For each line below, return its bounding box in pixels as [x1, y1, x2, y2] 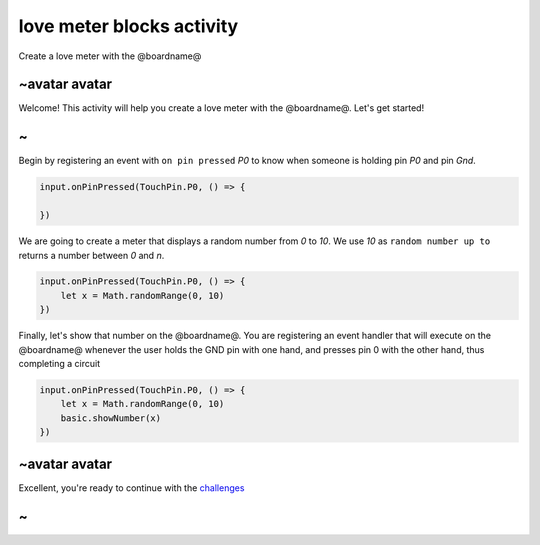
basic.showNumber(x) [60, 412, 162, 424]
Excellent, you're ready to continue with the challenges [18, 481, 245, 494]
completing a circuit [18, 358, 101, 370]
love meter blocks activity [18, 15, 239, 37]
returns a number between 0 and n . [18, 249, 165, 261]
